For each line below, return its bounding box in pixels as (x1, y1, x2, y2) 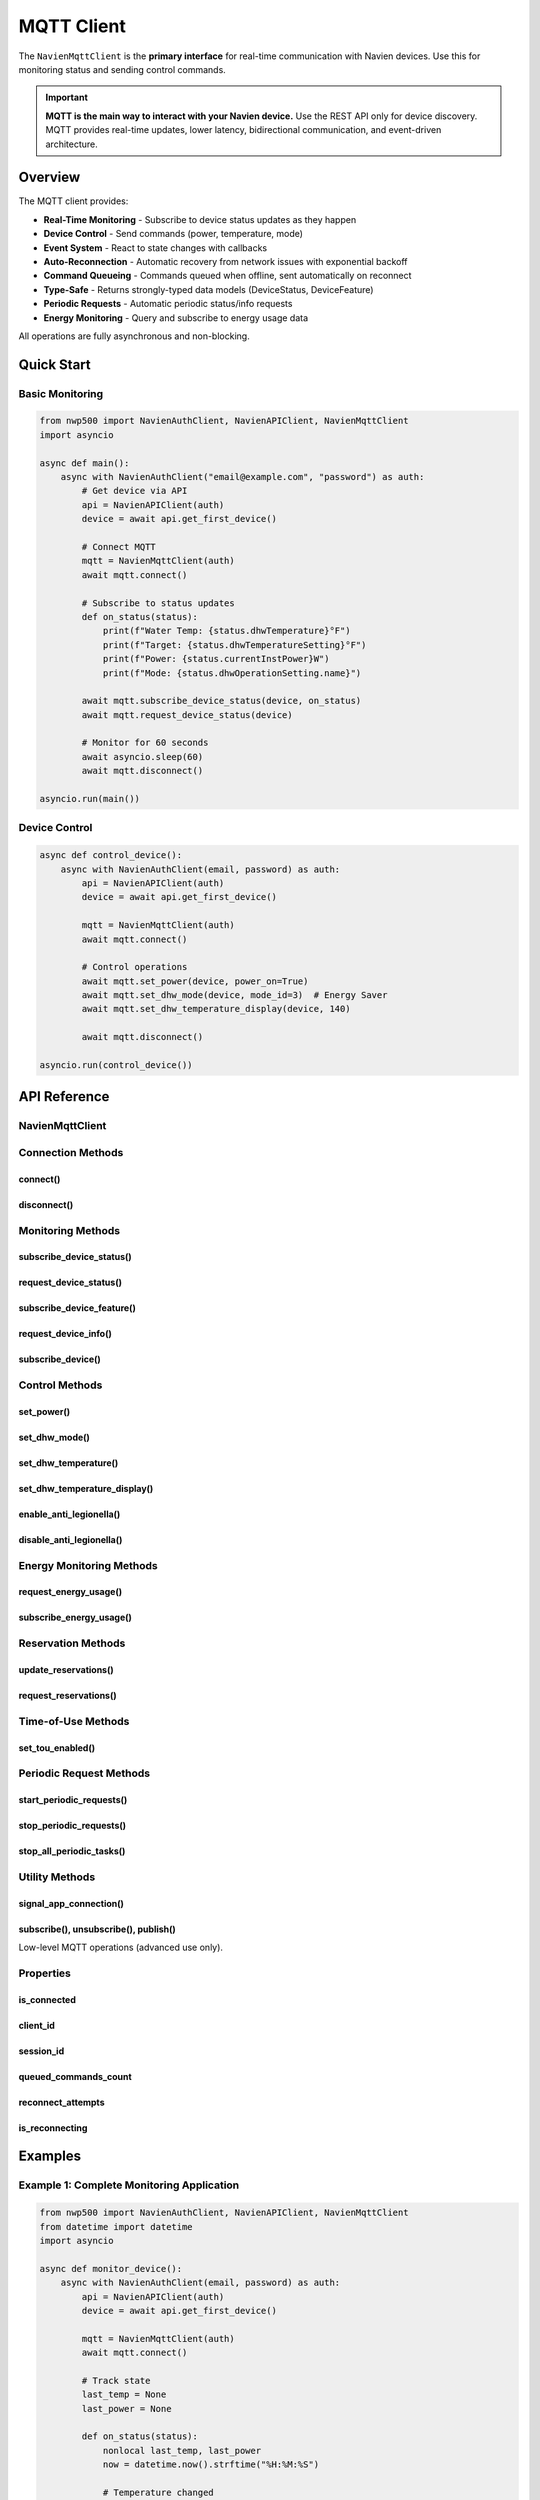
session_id (18, 2045, 65, 2057)
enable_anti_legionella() (18, 1508, 121, 1520)
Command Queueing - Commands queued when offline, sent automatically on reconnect (43, 270, 412, 282)
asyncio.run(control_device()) (39, 1060, 194, 1071)
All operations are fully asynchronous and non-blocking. (18, 330, 250, 342)
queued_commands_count (18, 2070, 132, 2082)
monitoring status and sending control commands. (18, 63, 227, 75)
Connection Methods (18, 1145, 124, 1159)
